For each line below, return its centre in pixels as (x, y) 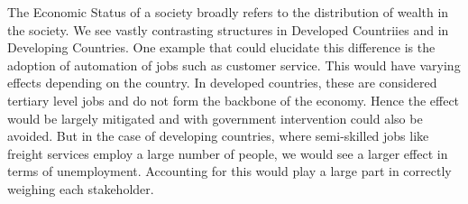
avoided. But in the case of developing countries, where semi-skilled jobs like (218, 136)
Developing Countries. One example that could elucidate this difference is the (221, 47)
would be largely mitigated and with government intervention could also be (215, 118)
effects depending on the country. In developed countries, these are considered (222, 83)
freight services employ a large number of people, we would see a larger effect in (228, 153)
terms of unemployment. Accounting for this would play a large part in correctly (229, 171)
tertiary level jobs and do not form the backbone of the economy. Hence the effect (234, 100)
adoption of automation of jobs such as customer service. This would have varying (234, 65)
